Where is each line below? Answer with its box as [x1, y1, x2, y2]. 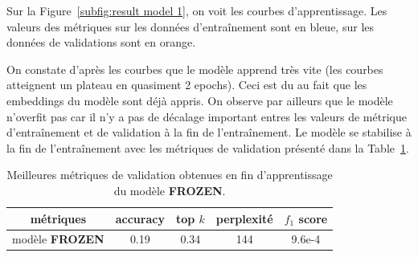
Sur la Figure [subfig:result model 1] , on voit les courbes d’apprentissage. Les [6, 2, 387, 18]
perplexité [215, 210, 273, 226]
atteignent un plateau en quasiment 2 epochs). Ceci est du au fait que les [6, 76, 367, 93]
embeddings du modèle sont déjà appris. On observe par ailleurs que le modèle [6, 92, 393, 108]
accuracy [115, 210, 165, 226]
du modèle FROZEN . [113, 182, 226, 198]
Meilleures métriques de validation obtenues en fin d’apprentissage [6, 166, 333, 183]
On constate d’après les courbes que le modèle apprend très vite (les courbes [6, 60, 383, 77]
